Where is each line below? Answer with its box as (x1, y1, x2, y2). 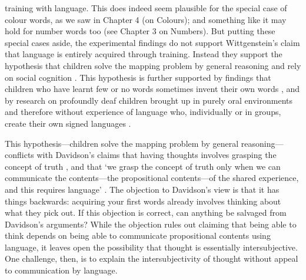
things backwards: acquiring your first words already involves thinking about (5, 195, 281, 207)
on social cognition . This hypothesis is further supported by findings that (5, 71, 271, 83)
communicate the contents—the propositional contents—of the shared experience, (5, 172, 299, 184)
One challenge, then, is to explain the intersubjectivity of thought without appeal (5, 252, 298, 265)
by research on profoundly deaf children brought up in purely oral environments (5, 94, 292, 106)
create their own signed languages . (5, 117, 131, 129)
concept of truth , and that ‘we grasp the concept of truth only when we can (5, 160, 281, 172)
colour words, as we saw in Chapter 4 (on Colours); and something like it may (5, 13, 287, 25)
